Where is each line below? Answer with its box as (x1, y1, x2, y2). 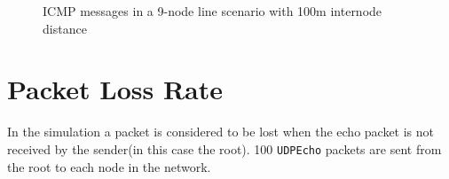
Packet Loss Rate (7, 71, 223, 107)
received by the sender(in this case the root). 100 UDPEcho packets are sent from (7, 139, 442, 158)
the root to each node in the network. (7, 157, 211, 175)
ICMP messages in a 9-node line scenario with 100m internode (43, 2, 382, 19)
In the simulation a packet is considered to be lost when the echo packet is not (7, 122, 435, 141)
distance (43, 19, 87, 37)
